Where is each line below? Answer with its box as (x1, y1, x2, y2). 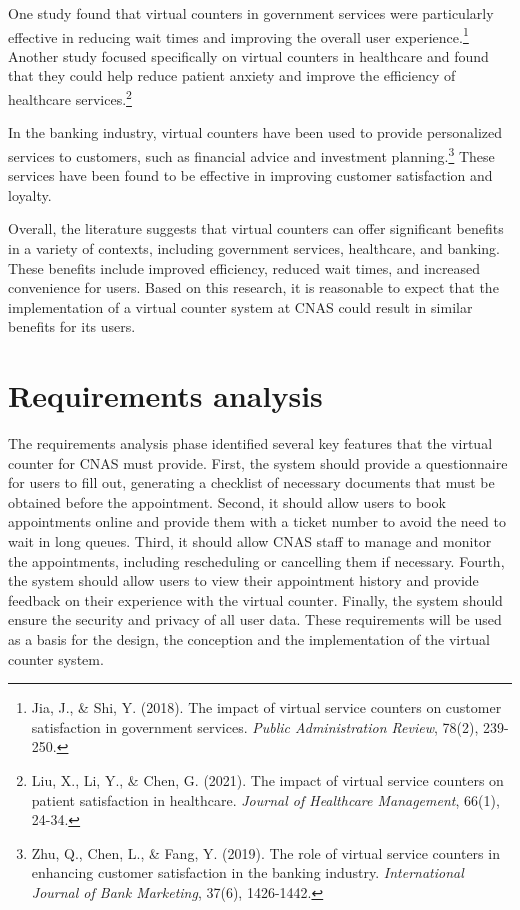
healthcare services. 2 (8, 86, 132, 109)
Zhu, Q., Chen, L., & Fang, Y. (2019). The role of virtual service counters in (31, 842, 500, 863)
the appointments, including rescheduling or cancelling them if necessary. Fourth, (8, 550, 505, 571)
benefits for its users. (8, 316, 136, 337)
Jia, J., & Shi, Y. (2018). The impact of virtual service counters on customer (31, 697, 502, 718)
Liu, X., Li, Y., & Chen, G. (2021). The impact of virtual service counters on (31, 769, 504, 790)
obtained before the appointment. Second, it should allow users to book (8, 491, 446, 512)
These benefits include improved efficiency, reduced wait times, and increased (8, 257, 481, 278)
